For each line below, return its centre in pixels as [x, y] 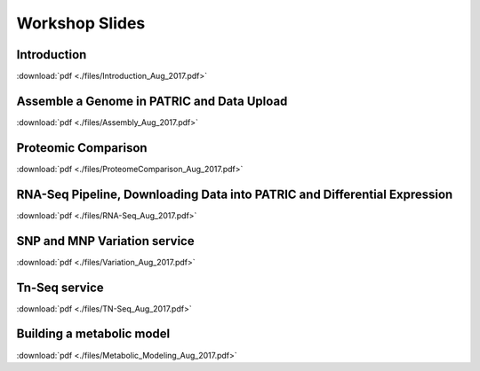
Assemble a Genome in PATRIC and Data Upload [152, 101]
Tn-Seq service [60, 287]
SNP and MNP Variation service [105, 241]
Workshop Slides [81, 23]
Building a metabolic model [93, 334]
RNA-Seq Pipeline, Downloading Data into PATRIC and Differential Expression [235, 194]
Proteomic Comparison [82, 148]
